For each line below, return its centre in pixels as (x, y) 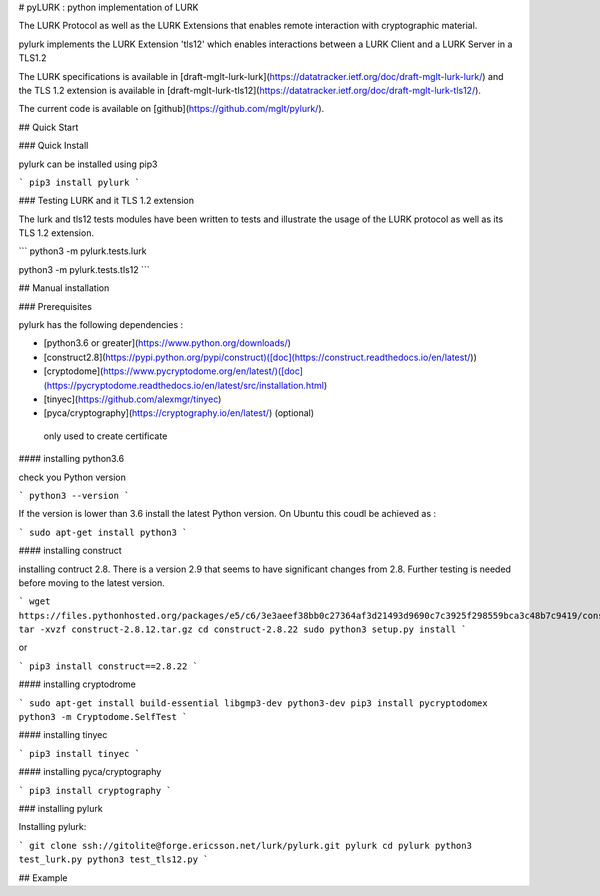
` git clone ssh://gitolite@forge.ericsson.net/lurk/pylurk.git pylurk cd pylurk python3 (245, 845)
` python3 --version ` (74, 495)
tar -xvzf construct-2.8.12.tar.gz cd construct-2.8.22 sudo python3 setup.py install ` (242, 629)
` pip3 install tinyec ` (79, 753)
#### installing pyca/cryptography (90, 772)
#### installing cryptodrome (77, 684)
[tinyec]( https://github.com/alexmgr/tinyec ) (132, 399)
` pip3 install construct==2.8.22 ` (108, 666)
